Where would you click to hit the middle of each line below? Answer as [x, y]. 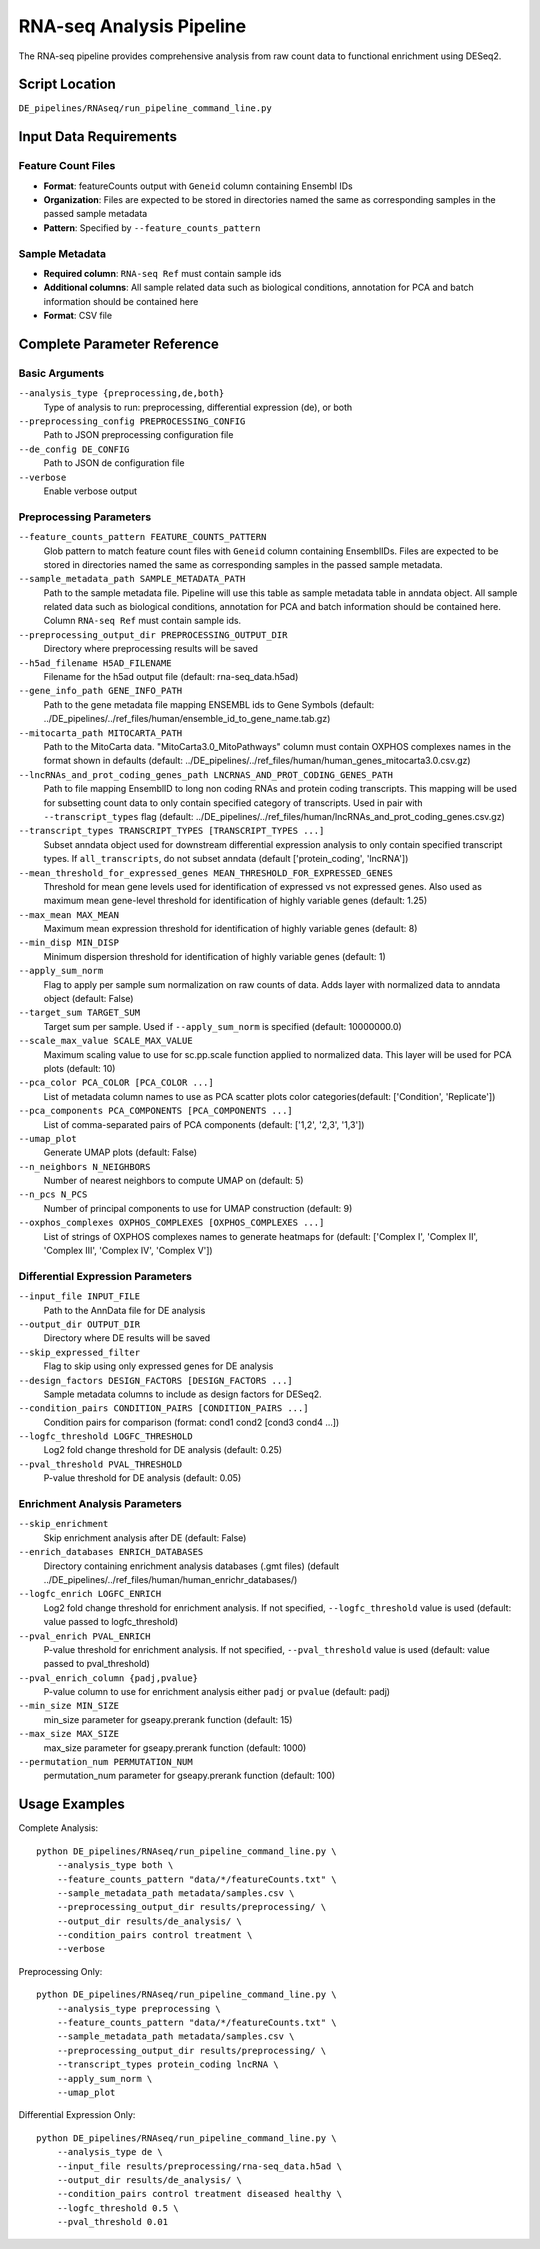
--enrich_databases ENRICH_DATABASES [111, 1552]
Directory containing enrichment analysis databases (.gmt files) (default [191, 1566]
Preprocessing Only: [60, 1971]
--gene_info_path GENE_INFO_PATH [100, 691]
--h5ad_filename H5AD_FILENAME [95, 663]
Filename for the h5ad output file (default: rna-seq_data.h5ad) [171, 677]
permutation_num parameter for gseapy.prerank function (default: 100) [189, 1776]
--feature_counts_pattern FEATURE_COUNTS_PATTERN [142, 537]
